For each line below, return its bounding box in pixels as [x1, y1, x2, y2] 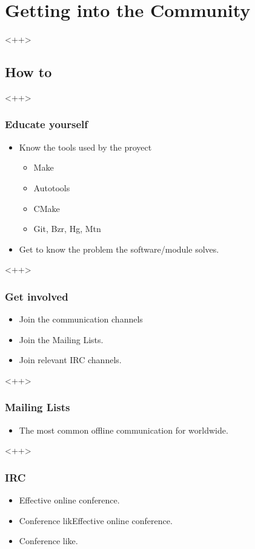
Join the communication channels [19, 313, 143, 326]
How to [5, 63, 52, 81]
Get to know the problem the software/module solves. [19, 242, 219, 255]
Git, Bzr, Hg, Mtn [33, 222, 101, 235]
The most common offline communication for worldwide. [19, 423, 228, 436]
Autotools [33, 181, 70, 194]
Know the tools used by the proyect [19, 140, 152, 153]
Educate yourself [5, 117, 88, 132]
